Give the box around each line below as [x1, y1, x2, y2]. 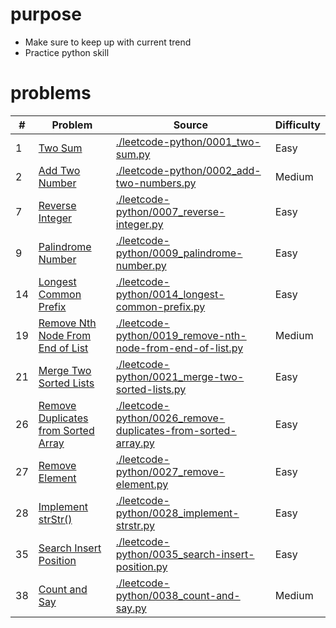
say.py [115, 601, 147, 615]
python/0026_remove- [115, 411, 226, 425]
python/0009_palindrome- [115, 246, 243, 260]
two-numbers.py [115, 176, 197, 190]
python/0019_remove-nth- [115, 328, 247, 342]
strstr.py [115, 518, 156, 532]
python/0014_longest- [115, 287, 225, 301]
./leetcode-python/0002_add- [115, 163, 262, 177]
